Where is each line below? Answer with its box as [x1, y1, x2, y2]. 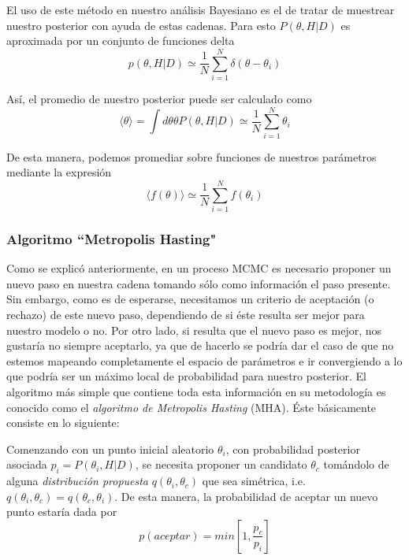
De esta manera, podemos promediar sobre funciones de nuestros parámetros [6, 148, 377, 165]
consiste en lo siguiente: [6, 414, 120, 431]
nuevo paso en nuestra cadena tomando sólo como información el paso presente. [6, 275, 391, 291]
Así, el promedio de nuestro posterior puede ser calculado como [6, 90, 312, 106]
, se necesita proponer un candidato [135, 456, 307, 473]
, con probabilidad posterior [225, 440, 360, 457]
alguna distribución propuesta [6, 473, 149, 489]
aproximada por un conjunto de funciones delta [6, 32, 235, 49]
